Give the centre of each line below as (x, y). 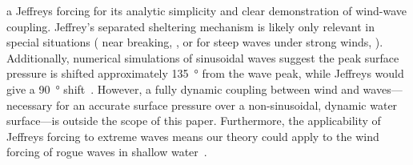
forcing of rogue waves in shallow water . (107, 152)
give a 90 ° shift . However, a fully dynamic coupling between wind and (183, 89)
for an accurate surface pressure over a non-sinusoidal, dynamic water (227, 105)
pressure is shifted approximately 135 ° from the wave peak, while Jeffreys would (205, 73)
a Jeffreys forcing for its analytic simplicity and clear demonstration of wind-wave (207, 10)
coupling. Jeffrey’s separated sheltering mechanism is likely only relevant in (190, 26)
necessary (30, 105)
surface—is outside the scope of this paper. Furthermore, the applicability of (194, 121)
